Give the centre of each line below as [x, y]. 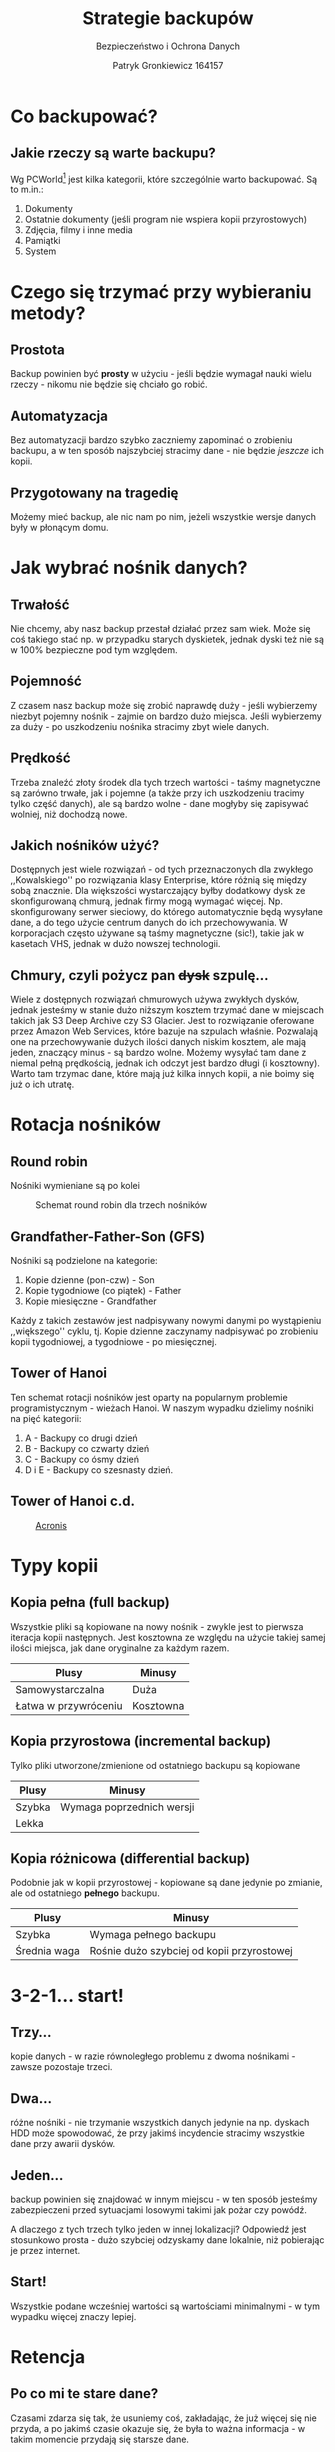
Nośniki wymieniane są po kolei [75, 1186]
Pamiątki [42, 241]
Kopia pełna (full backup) [90, 1602]
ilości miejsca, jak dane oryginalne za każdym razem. [120, 1648]
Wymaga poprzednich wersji [127, 1807]
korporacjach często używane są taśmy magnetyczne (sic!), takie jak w [157, 933]
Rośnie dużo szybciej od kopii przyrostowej [191, 1951]
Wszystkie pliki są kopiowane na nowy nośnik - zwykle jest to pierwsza [157, 1626]
